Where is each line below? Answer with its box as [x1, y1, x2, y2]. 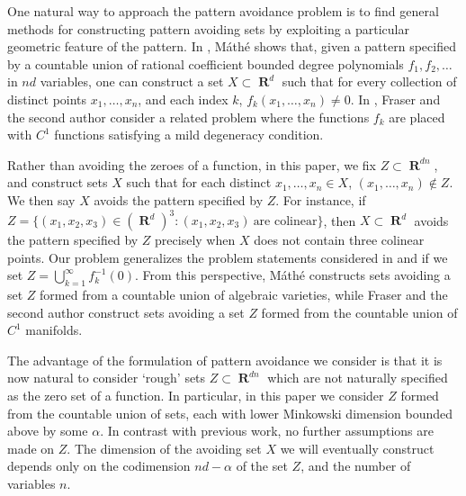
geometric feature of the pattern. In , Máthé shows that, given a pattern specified [7, 37, 456, 56]
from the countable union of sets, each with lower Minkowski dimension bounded [7, 403, 453, 422]
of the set [236, 456, 288, 475]
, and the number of [300, 456, 411, 475]
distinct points [7, 89, 87, 108]
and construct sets [7, 173, 108, 192]
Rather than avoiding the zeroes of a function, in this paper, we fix [7, 155, 376, 174]
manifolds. [25, 320, 83, 339]
